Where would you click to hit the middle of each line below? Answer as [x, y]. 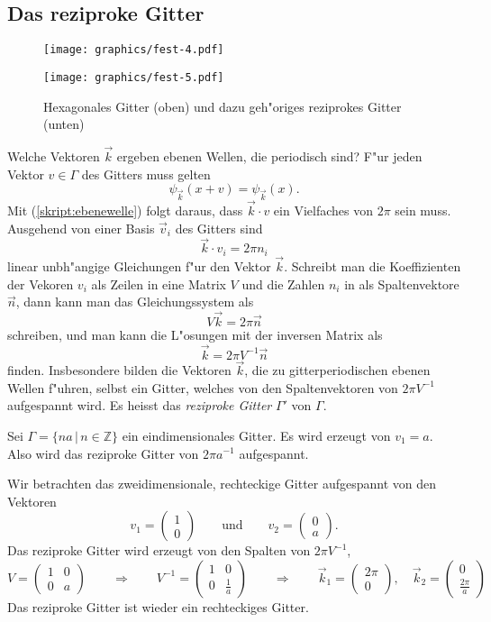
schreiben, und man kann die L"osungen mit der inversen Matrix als [195, 335]
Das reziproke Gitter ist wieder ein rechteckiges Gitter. [158, 606]
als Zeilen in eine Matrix [159, 284]
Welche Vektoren [54, 155]
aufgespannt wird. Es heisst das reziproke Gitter [140, 405]
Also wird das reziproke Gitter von [103, 453]
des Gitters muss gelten [146, 174]
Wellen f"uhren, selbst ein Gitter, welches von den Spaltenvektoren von [203, 387]
